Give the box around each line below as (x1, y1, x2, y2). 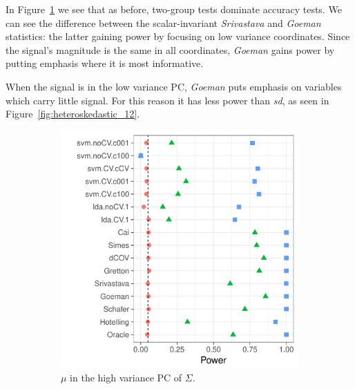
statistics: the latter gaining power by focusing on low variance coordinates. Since (6, 29, 350, 44)
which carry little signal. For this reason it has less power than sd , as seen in (6, 93, 329, 107)
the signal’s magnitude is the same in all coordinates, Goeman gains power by (6, 42, 335, 57)
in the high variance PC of (70, 370, 182, 385)
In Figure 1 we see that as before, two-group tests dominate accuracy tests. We (6, 2, 342, 16)
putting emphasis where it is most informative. (6, 56, 204, 70)
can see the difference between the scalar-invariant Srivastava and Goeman (6, 15, 321, 30)
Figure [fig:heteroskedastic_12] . (6, 106, 140, 121)
